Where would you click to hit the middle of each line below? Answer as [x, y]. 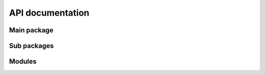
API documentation [49, 13]
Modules [23, 62]
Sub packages [31, 46]
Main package [31, 30]
